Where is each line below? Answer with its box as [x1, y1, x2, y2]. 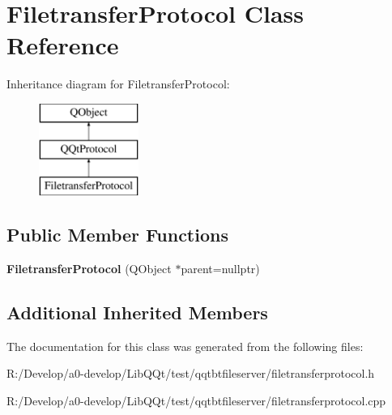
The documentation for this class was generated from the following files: [6, 337, 364, 354]
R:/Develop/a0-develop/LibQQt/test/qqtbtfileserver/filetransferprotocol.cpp [6, 392, 386, 409]
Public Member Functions [6, 222, 228, 247]
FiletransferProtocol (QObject [6, 260, 172, 277]
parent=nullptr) [181, 260, 260, 277]
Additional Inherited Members [6, 300, 268, 325]
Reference [6, 28, 119, 62]
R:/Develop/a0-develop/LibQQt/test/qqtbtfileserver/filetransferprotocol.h [6, 365, 375, 382]
